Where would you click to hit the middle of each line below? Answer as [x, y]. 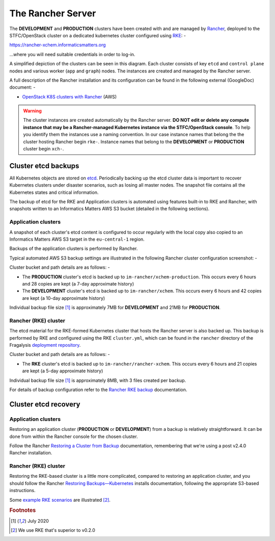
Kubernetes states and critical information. [54, 192]
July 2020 [38, 521]
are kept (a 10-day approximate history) [64, 298]
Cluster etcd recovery [45, 404]
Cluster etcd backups [44, 166]
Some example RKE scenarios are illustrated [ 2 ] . [60, 500]
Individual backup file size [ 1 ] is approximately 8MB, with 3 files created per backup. [98, 380]
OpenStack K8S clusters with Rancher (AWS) [70, 96]
